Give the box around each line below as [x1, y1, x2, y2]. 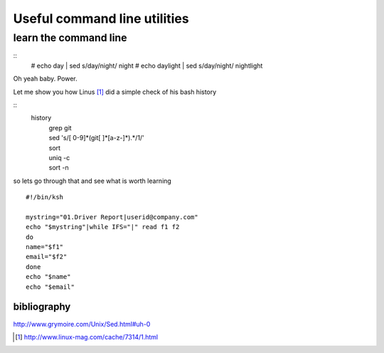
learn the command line [13, 31, 127, 44]
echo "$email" [26, 283, 75, 291]
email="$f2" [26, 253, 68, 261]
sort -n [48, 164, 69, 172]
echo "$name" [26, 273, 71, 281]
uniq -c [48, 153, 70, 162]
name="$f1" [26, 243, 64, 251]
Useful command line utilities [13, 11, 189, 26]
